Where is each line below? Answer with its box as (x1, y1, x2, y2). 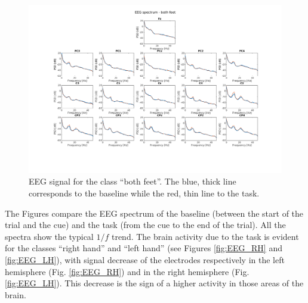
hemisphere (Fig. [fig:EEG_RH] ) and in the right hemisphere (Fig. (5, 265, 250, 277)
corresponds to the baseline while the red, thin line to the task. (29, 186, 260, 199)
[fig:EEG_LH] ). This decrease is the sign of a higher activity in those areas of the (5, 277, 304, 289)
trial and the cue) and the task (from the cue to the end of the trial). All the (5, 218, 286, 231)
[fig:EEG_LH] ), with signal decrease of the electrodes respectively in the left (5, 253, 285, 265)
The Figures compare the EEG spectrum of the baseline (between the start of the (5, 207, 304, 219)
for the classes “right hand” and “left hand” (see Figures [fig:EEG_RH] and (5, 242, 282, 254)
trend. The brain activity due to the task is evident (111, 230, 299, 242)
